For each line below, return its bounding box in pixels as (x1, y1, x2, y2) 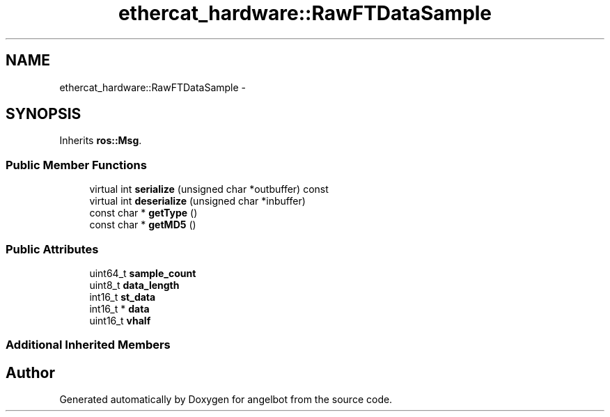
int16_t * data (89, 302, 150, 315)
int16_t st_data (89, 290, 156, 303)
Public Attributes (6, 242, 99, 256)
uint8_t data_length (89, 278, 180, 291)
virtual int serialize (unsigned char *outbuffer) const (89, 183, 329, 196)
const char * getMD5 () (89, 219, 196, 231)
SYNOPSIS (6, 105, 81, 123)
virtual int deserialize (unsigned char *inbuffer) (89, 195, 306, 207)
